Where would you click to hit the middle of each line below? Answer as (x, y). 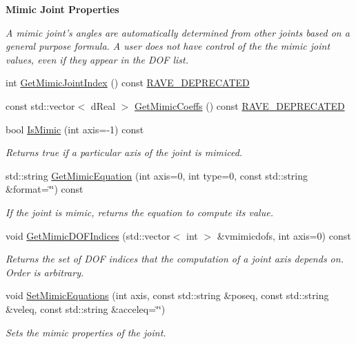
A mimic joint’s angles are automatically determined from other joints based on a (178, 32)
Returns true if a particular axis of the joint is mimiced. (124, 152)
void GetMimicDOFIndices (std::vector (88, 235)
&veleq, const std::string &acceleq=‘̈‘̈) (86, 308)
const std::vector (40, 105)
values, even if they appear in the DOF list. (97, 59)
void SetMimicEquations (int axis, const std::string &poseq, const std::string (167, 295)
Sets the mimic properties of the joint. (86, 332)
